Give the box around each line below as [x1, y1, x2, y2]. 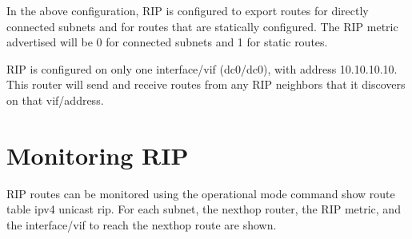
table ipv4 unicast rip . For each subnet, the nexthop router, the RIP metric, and [6, 201, 401, 217]
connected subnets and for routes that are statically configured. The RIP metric [6, 18, 398, 34]
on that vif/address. [6, 91, 104, 108]
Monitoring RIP [6, 138, 189, 171]
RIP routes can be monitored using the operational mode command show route [6, 185, 395, 201]
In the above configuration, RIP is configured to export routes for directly [6, 2, 369, 18]
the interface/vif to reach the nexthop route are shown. [6, 216, 277, 233]
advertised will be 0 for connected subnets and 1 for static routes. [6, 34, 328, 50]
